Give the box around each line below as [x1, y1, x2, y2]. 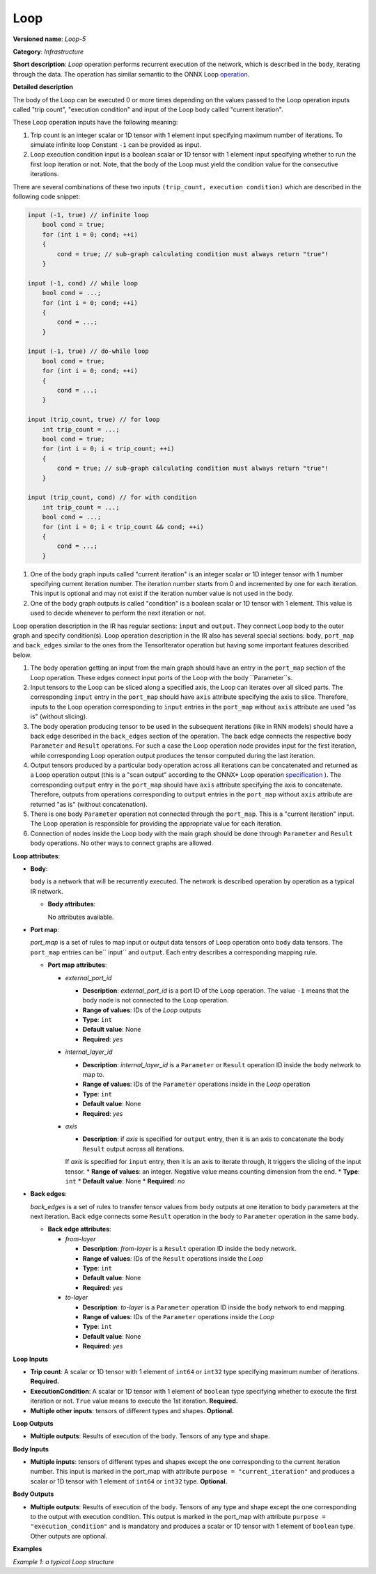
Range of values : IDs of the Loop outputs [82, 1006, 201, 1014]
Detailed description [13, 83, 73, 91]
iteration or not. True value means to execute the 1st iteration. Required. [30, 1396, 238, 1406]
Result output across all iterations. [82, 1144, 185, 1153]
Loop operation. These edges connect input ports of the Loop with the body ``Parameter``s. [30, 673, 293, 682]
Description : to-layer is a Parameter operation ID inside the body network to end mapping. [82, 1303, 346, 1312]
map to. [82, 1071, 104, 1079]
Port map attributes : [47, 961, 107, 969]
